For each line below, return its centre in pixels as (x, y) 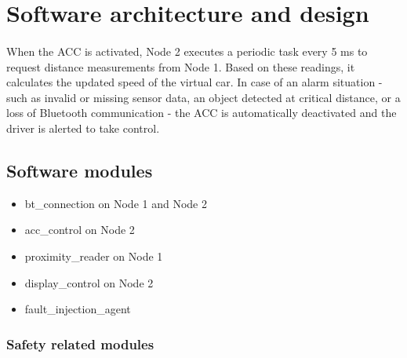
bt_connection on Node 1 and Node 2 (116, 203)
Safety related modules (80, 343)
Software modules (80, 170)
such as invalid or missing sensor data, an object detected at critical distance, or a (203, 97)
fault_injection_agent (78, 309)
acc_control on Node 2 (80, 230)
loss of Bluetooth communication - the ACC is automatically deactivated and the (202, 113)
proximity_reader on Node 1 (94, 256)
